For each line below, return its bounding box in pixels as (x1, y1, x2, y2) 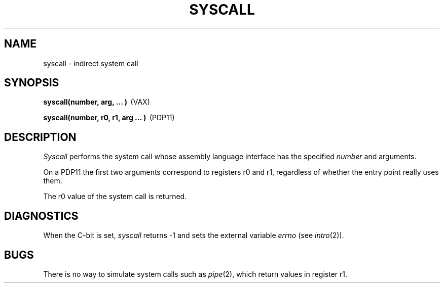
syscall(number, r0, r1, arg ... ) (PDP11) (43, 113, 175, 122)
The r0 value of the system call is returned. (43, 192, 187, 201)
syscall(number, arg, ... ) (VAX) (43, 98, 150, 107)
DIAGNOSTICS (4, 209, 79, 222)
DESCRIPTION (4, 130, 77, 143)
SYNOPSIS (4, 76, 59, 89)
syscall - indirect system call (43, 59, 138, 68)
